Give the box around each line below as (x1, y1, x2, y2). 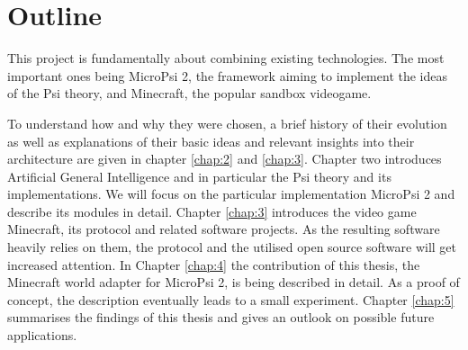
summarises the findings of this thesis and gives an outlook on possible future (7, 308, 435, 327)
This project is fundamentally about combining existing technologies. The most (7, 49, 445, 67)
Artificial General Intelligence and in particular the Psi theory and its (7, 166, 391, 185)
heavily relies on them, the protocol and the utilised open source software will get (7, 238, 456, 256)
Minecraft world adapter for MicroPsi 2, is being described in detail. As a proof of (7, 273, 460, 292)
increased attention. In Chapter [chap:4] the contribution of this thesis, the (7, 255, 420, 274)
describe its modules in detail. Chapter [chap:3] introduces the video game (7, 202, 417, 220)
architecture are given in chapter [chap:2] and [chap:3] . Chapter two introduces (7, 149, 442, 168)
